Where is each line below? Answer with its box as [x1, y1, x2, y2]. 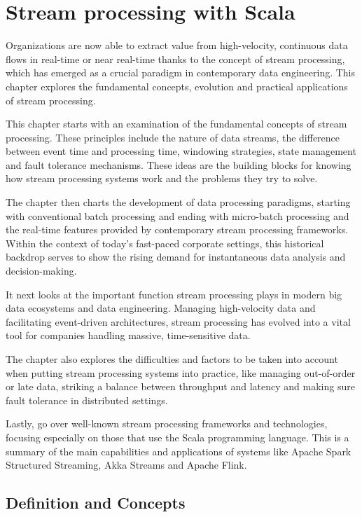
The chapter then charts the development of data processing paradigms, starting [6, 195, 351, 209]
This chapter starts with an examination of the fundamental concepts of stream [6, 116, 347, 131]
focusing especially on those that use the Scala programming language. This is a [6, 429, 349, 444]
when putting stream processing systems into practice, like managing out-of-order [6, 365, 356, 380]
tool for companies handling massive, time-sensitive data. [6, 328, 251, 343]
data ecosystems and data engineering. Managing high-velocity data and [6, 301, 316, 315]
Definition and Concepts [6, 492, 186, 513]
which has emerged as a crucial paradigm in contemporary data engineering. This [6, 65, 356, 80]
